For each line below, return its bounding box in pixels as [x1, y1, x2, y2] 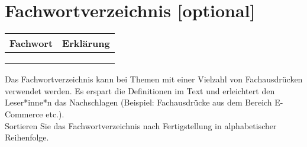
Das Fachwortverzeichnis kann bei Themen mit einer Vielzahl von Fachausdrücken [5, 73, 303, 85]
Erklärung [62, 36, 110, 50]
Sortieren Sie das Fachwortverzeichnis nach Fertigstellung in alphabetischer [5, 119, 277, 132]
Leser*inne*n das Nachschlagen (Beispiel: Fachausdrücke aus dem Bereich [5, 96, 272, 108]
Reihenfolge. [5, 131, 49, 143]
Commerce [5, 107, 43, 120]
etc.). [46, 107, 64, 120]
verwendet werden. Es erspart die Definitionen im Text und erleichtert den [5, 84, 275, 97]
